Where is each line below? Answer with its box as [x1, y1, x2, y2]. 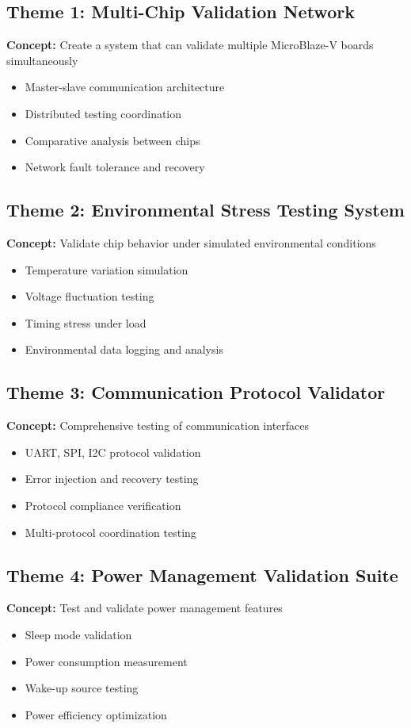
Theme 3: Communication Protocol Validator [6, 380, 386, 404]
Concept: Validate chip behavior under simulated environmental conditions [6, 234, 376, 251]
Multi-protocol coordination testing [25, 523, 196, 540]
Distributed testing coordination [25, 105, 182, 121]
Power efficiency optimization [25, 706, 167, 722]
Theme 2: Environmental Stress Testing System [6, 197, 405, 222]
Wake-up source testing [25, 680, 139, 696]
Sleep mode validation [25, 626, 132, 642]
